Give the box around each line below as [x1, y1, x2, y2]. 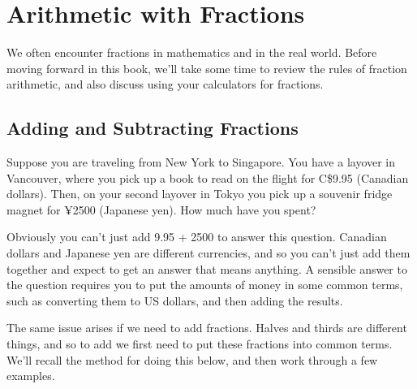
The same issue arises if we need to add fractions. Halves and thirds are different [6, 319, 407, 336]
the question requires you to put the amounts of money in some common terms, [6, 276, 403, 293]
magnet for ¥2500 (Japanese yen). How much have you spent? [6, 201, 316, 218]
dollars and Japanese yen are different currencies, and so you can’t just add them [6, 244, 411, 261]
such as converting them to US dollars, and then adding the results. [6, 292, 343, 309]
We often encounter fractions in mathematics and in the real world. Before [6, 44, 377, 61]
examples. [6, 367, 55, 384]
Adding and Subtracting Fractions [6, 115, 299, 140]
